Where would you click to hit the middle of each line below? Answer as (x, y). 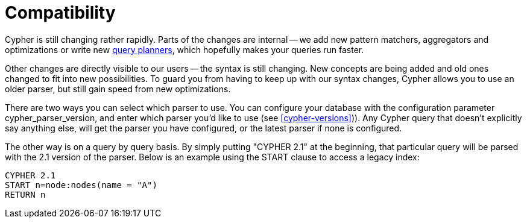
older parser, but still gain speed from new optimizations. (118, 89)
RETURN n (25, 194)
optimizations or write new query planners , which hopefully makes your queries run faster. (185, 49)
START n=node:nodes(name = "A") (81, 185)
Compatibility (60, 13)
